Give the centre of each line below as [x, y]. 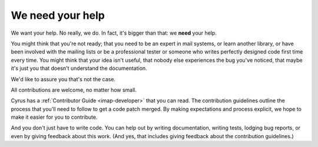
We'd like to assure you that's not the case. [63, 79]
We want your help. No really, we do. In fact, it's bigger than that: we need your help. [114, 33]
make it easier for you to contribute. [54, 117]
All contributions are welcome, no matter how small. [74, 90]
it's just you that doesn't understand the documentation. [79, 68]
